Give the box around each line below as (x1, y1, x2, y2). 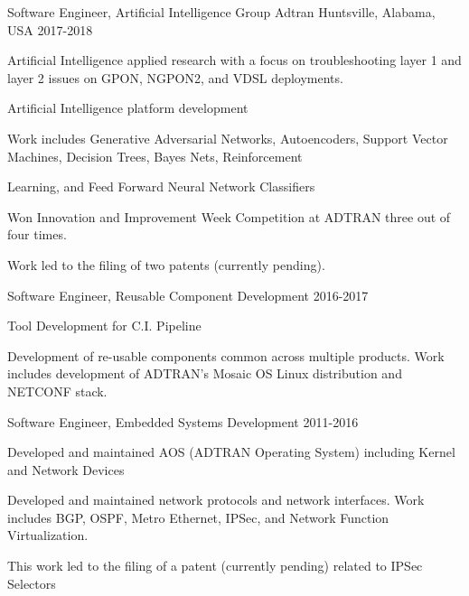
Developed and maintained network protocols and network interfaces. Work (7, 490, 425, 509)
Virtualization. (7, 526, 89, 545)
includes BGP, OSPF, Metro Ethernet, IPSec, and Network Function (7, 508, 389, 526)
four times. (7, 225, 67, 244)
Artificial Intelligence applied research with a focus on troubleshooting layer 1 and (7, 51, 462, 70)
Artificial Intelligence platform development (7, 98, 249, 117)
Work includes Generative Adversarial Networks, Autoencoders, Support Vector (7, 128, 448, 147)
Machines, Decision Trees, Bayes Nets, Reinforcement (7, 146, 303, 165)
